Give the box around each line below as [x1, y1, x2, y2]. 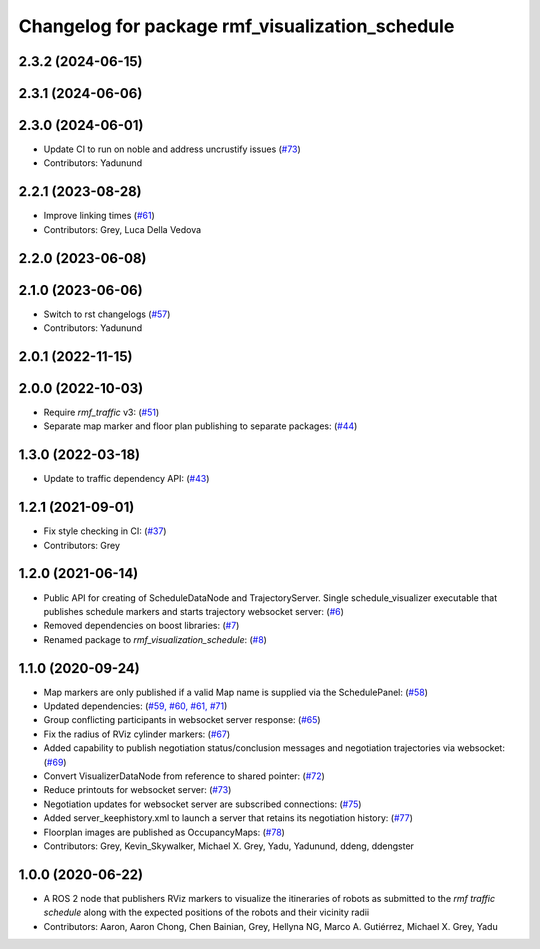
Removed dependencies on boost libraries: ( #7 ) [43, 620, 240, 632]
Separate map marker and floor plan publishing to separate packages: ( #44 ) [43, 420, 358, 432]
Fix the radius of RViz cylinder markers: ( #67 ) [43, 728, 231, 740]
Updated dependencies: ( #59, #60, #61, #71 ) [43, 700, 228, 712]
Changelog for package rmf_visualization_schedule [18, 15, 455, 37]
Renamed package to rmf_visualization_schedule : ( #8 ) [43, 633, 267, 645]
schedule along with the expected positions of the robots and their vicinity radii [43, 906, 370, 919]
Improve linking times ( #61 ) [43, 210, 155, 222]
